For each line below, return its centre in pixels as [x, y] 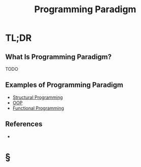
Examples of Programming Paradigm [64, 85]
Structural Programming [38, 97]
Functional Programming [38, 108]
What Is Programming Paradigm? [59, 57]
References [24, 124]
